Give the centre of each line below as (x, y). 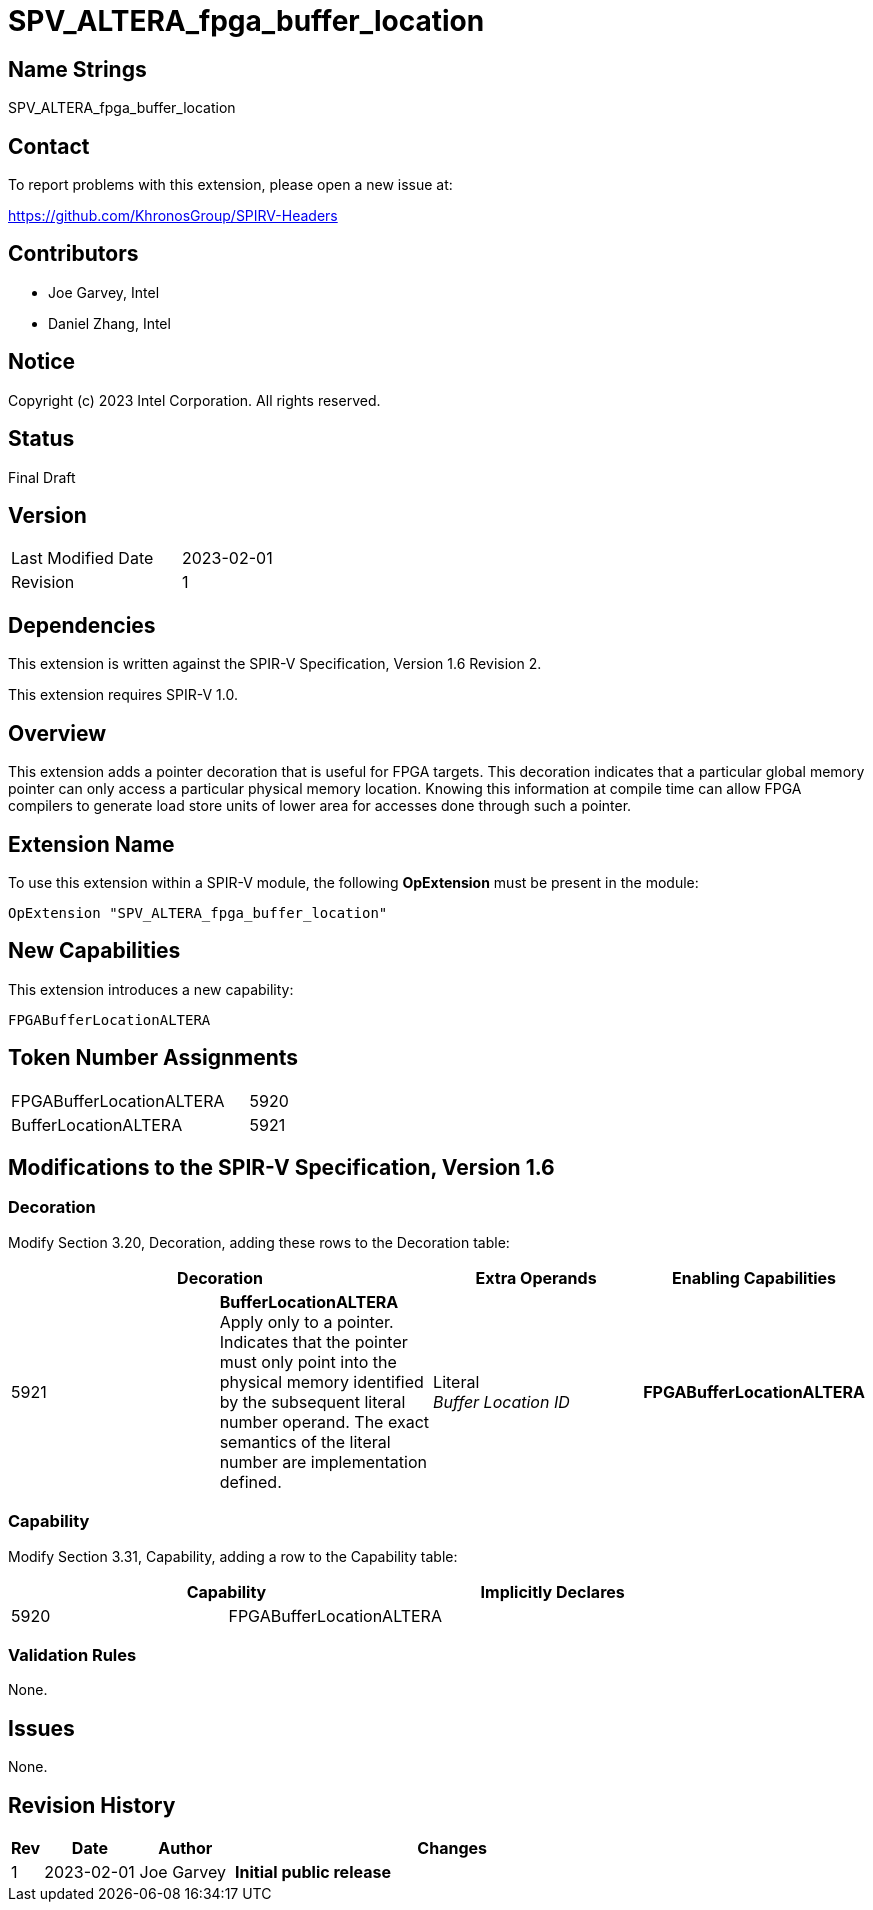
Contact (49, 146)
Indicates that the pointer (313, 1341)
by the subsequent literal (312, 1401)
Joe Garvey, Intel (104, 292)
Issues (41, 1728)
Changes (452, 1848)
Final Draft (42, 477)
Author (185, 1848)
